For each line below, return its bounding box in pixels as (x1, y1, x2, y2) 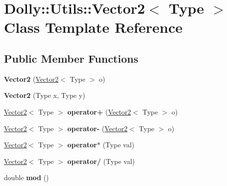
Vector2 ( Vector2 (4, 73, 59, 84)
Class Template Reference (4, 17, 183, 37)
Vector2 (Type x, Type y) (4, 90, 85, 100)
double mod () (4, 172, 49, 183)
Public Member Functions (4, 50, 138, 66)
